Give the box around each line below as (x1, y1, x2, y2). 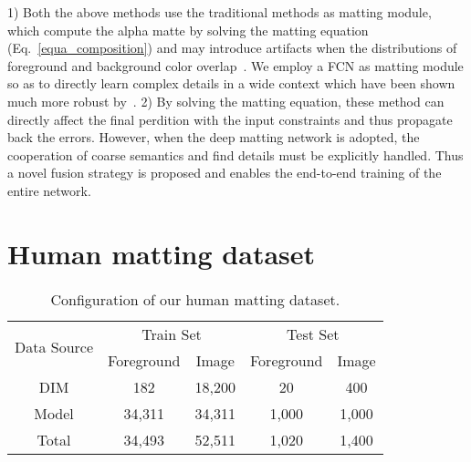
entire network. (7, 180, 91, 200)
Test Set (287, 323, 340, 344)
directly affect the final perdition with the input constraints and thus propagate (7, 109, 453, 128)
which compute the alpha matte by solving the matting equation (7, 20, 369, 39)
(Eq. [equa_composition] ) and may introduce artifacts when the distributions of (7, 38, 457, 57)
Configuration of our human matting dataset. (50, 288, 340, 310)
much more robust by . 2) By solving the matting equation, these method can (7, 91, 445, 110)
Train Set (141, 323, 202, 344)
